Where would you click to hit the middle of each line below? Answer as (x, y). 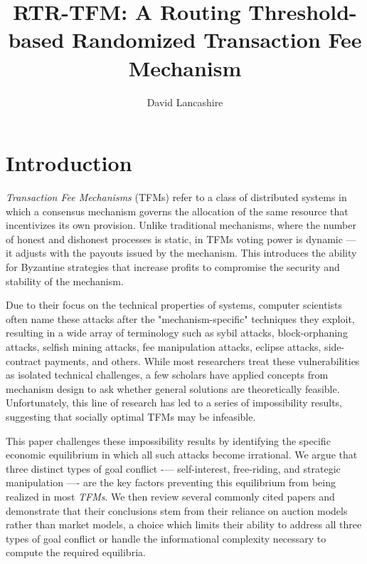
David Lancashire (185, 102)
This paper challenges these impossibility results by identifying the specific (168, 440)
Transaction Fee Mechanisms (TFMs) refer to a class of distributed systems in (176, 197)
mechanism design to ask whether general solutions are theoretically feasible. (173, 388)
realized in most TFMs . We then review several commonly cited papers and (170, 496)
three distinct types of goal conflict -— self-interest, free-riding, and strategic (173, 468)
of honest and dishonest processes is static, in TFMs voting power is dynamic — (181, 239)
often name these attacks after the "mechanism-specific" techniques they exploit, (180, 318)
